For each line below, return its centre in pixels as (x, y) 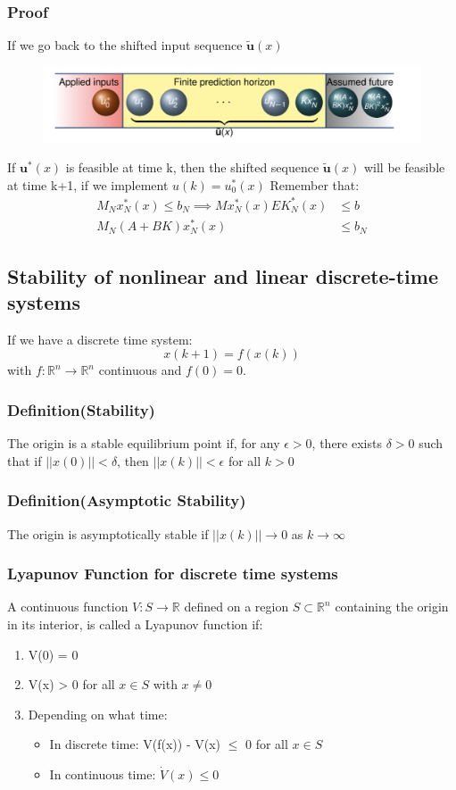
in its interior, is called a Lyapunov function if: (135, 624)
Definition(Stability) (81, 409)
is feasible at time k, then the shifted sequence (192, 167)
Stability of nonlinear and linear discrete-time (223, 275)
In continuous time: (103, 773)
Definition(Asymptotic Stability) (127, 500)
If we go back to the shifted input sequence (125, 45)
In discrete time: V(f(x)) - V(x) (135, 744)
